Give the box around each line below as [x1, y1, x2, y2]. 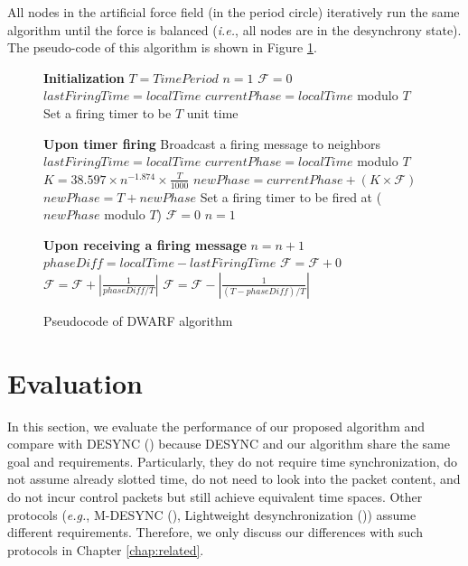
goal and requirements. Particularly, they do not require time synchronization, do [7, 451, 458, 470]
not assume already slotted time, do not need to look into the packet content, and [7, 469, 461, 488]
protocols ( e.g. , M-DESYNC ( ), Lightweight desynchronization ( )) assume [7, 505, 417, 524]
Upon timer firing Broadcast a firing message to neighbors [43, 134, 381, 153]
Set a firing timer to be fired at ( [200, 187, 382, 206]
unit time [186, 103, 239, 122]
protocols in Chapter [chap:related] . [7, 540, 204, 559]
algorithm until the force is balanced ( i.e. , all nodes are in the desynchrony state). [7, 20, 462, 39]
